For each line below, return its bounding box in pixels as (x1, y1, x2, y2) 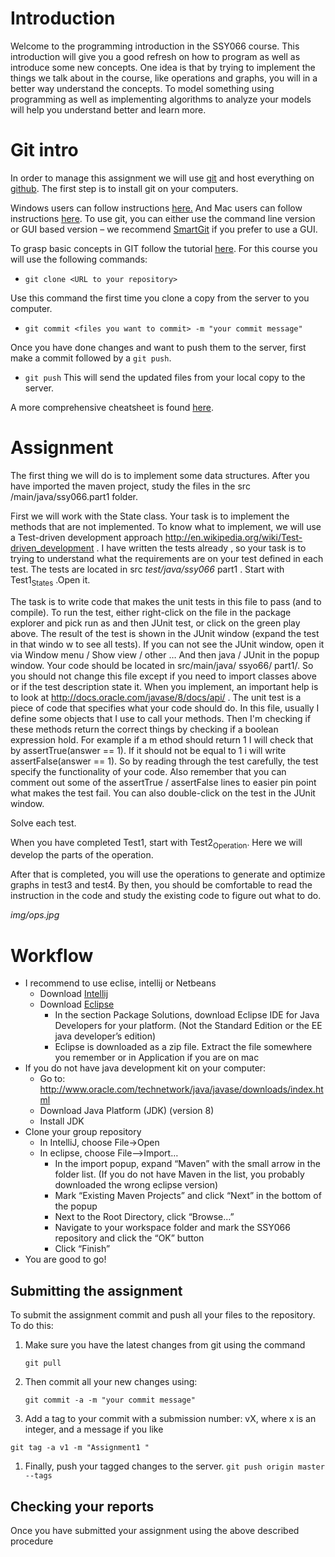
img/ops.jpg (10, 909, 60, 921)
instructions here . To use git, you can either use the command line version (10, 212, 316, 224)
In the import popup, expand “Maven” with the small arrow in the (54, 1158, 321, 1170)
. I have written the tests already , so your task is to (96, 542, 307, 554)
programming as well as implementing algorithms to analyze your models (10, 93, 312, 105)
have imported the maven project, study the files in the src (10, 480, 251, 492)
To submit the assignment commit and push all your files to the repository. (10, 1309, 316, 1321)
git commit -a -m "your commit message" (24, 1395, 196, 1406)
